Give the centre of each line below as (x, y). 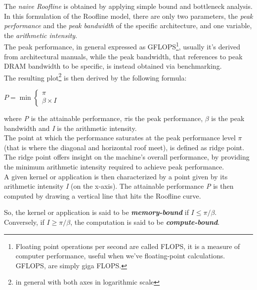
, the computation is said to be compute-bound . (145, 222)
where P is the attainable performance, (63, 118)
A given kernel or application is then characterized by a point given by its (116, 176)
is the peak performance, (166, 118)
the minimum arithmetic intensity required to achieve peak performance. (114, 167)
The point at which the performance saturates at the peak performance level (120, 138)
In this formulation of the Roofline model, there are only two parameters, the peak (128, 16)
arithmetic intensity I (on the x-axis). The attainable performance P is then (119, 186)
